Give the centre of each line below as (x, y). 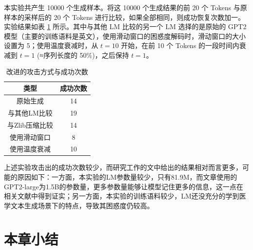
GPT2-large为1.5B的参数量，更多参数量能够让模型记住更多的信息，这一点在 (124, 186)
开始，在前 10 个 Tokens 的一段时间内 (180, 45)
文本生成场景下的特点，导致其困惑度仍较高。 (82, 205)
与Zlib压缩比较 (30, 125)
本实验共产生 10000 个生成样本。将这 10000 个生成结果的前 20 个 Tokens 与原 (126, 7)
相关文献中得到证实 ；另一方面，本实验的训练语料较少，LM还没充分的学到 (122, 196)
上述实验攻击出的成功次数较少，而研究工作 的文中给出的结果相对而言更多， (123, 167)
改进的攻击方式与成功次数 (47, 71)
